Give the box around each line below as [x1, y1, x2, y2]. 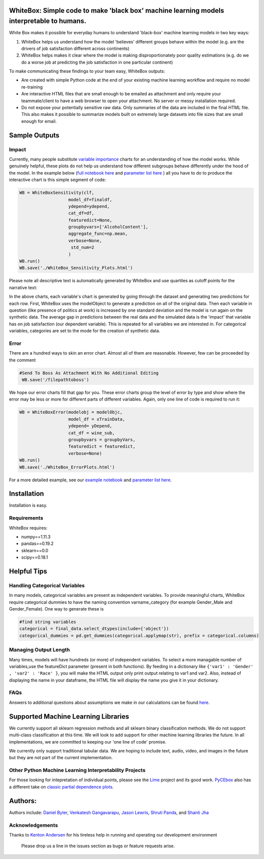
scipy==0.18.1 [21, 554, 48, 560]
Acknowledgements [9, 822, 58, 829]
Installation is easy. [9, 502, 47, 508]
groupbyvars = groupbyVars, [68, 437, 135, 442]
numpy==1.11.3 [21, 534, 51, 540]
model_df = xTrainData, [68, 416, 126, 422]
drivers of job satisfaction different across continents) [21, 45, 130, 51]
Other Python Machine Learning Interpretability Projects [9, 767, 146, 774]
